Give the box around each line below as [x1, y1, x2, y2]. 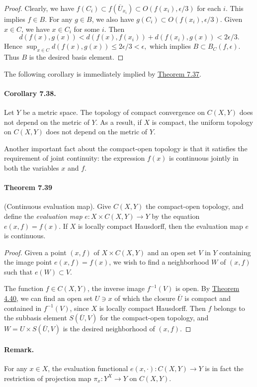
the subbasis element [4, 312, 67, 323]
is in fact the [205, 363, 244, 374]
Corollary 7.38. [4, 88, 56, 98]
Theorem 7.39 [4, 182, 52, 193]
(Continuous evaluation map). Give [4, 201, 111, 211]
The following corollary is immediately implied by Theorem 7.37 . [4, 68, 201, 79]
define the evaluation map [4, 210, 83, 221]
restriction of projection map [4, 373, 91, 383]
